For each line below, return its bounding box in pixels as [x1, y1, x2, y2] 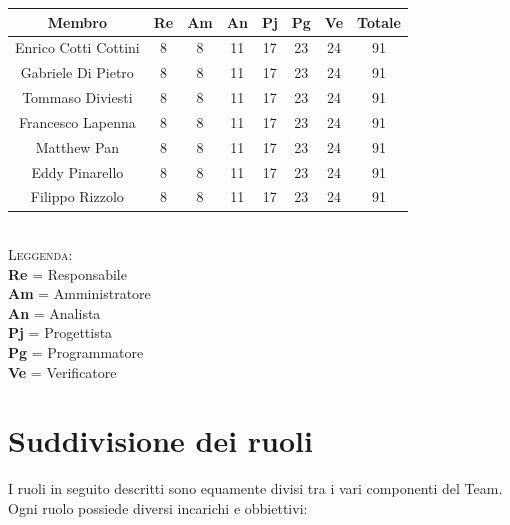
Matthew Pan [35, 136, 120, 157]
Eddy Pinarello [31, 161, 124, 182]
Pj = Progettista [8, 322, 113, 343]
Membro [47, 11, 107, 32]
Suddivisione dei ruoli [8, 420, 313, 461]
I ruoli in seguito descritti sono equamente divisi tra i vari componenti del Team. [8, 478, 503, 499]
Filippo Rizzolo [30, 186, 124, 207]
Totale [357, 11, 401, 32]
